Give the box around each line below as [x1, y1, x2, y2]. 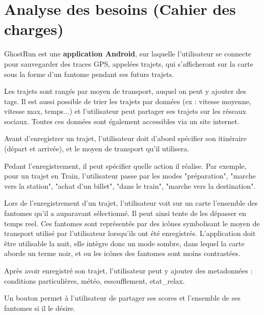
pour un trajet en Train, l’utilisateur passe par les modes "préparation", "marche [4, 170, 256, 181]
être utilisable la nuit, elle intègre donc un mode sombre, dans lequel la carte [4, 238, 245, 248]
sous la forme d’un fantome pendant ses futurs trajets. [4, 68, 174, 79]
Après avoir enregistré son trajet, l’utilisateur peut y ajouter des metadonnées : [4, 265, 253, 275]
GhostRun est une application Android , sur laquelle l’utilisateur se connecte [4, 48, 252, 59]
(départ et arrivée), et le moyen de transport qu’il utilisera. [4, 143, 189, 154]
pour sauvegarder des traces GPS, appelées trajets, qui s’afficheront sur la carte [4, 58, 253, 69]
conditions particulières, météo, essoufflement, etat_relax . [4, 275, 185, 286]
